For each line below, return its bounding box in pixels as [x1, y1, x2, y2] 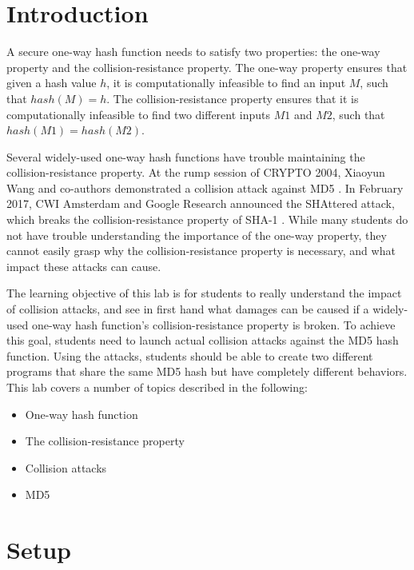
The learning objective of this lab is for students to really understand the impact [6, 285, 402, 301]
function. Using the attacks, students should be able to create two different [6, 347, 373, 364]
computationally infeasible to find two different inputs [6, 106, 271, 122]
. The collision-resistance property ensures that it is [106, 90, 359, 106]
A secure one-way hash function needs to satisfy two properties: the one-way [6, 43, 380, 60]
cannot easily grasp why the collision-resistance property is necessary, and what [6, 242, 396, 259]
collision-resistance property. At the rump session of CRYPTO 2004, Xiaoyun [6, 164, 385, 181]
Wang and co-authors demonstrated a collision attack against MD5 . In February [6, 179, 404, 196]
